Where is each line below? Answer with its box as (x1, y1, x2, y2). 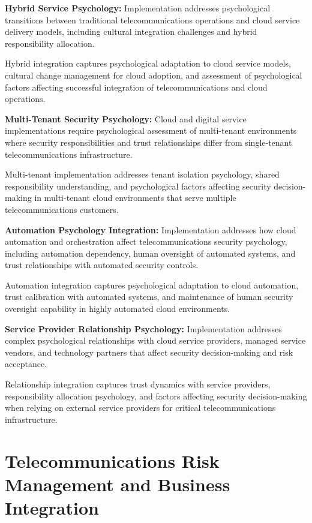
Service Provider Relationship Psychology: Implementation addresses (5, 322, 282, 335)
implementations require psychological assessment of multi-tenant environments (5, 124, 297, 137)
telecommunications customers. (5, 203, 119, 215)
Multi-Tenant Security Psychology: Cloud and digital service (5, 112, 247, 125)
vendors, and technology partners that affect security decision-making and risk (5, 345, 293, 358)
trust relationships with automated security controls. (5, 259, 199, 271)
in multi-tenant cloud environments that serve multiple (34, 191, 236, 204)
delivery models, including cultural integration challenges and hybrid (5, 25, 257, 38)
